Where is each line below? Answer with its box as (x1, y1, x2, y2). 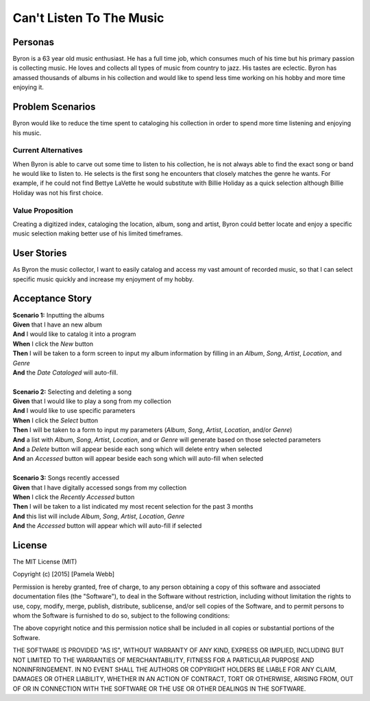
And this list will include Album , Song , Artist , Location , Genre (12, 512, 185, 520)
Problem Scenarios (12, 101, 96, 113)
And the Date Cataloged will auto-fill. (12, 368, 119, 377)
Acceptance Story (12, 293, 92, 305)
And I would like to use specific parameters (12, 407, 136, 415)
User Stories (12, 247, 67, 259)
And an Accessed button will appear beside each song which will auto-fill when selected (12, 455, 264, 463)
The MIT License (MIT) (12, 558, 77, 566)
